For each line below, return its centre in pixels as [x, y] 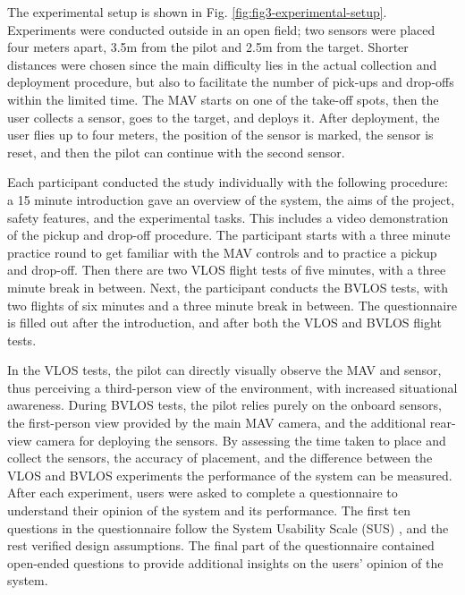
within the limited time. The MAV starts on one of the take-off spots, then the [223, 99]
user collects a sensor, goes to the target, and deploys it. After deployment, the [224, 117]
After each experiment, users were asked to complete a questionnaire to [203, 493]
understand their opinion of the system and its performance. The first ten [209, 510]
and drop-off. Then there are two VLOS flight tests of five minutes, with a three [227, 270]
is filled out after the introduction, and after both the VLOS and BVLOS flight [224, 323]
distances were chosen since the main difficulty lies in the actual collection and [222, 64]
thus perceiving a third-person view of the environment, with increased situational [232, 387]
